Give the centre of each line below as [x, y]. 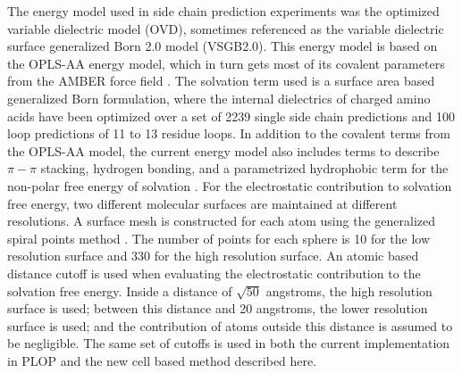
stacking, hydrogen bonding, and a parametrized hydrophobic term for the [244, 168]
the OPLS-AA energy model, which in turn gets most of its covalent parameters [226, 63]
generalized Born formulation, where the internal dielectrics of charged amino [219, 98]
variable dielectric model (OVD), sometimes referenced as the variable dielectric [226, 28]
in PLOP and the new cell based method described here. [162, 360]
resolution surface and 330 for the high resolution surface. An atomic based [213, 256]
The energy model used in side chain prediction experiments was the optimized [223, 11]
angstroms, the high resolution [349, 290]
